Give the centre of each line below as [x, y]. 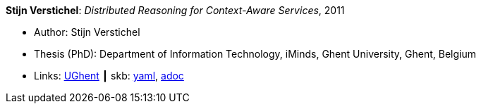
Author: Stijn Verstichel [87, 32]
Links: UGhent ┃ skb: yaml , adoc [109, 76]
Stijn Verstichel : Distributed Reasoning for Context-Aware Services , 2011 [175, 10]
